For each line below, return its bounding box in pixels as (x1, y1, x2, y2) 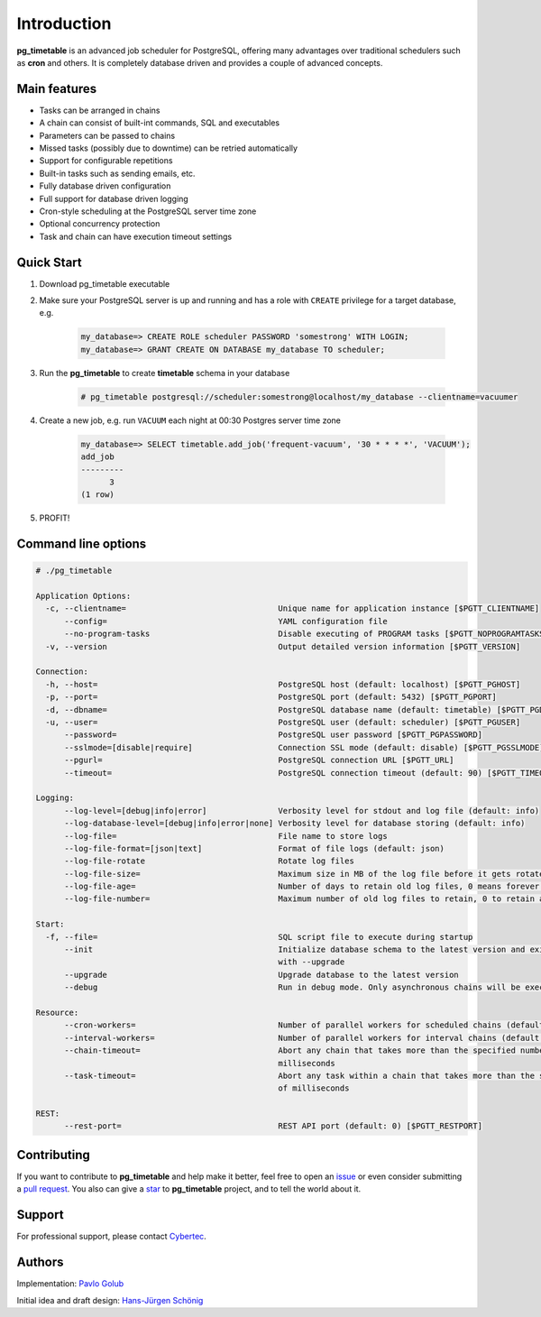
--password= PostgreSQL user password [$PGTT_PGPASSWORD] (64, 730, 482, 740)
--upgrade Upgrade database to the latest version (64, 970, 459, 980)
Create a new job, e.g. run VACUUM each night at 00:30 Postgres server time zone (39, 415, 342, 426)
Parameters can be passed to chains (39, 130, 176, 141)
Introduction (16, 14, 112, 33)
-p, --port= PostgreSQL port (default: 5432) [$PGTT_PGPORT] (45, 692, 498, 703)
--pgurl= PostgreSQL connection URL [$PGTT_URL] (64, 755, 454, 766)
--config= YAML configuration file (64, 616, 388, 626)
